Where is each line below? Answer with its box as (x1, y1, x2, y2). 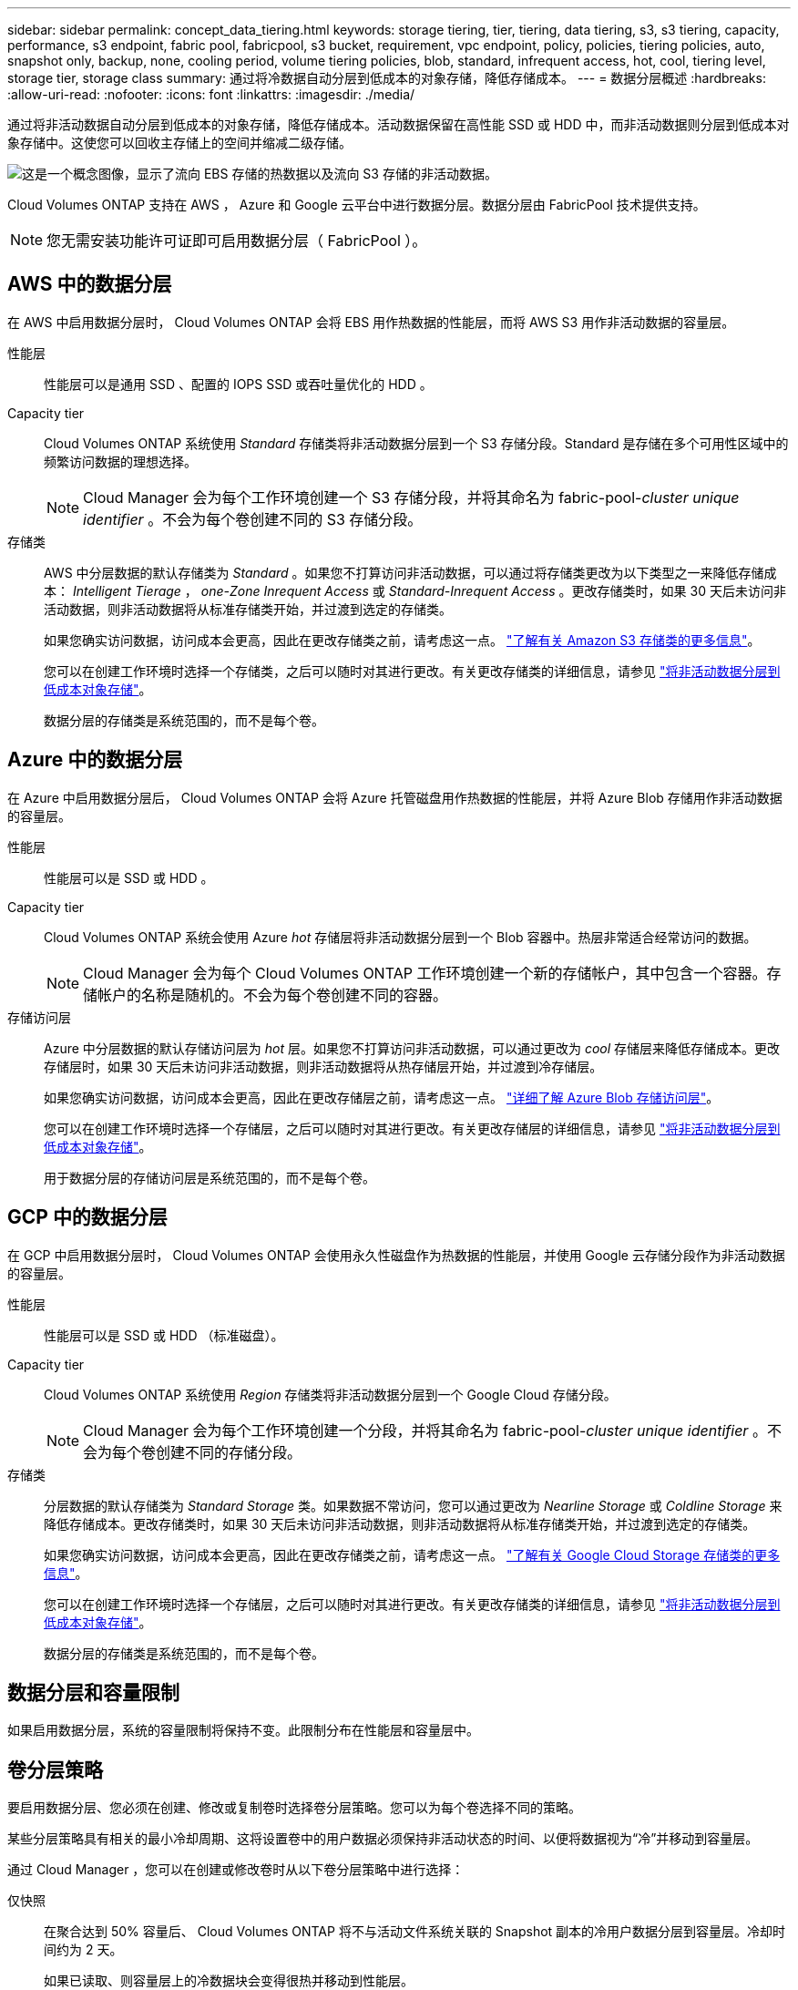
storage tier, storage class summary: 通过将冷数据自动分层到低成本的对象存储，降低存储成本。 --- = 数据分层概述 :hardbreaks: (7, 70, 766, 86)
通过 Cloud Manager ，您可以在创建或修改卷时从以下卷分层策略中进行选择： (7, 1862, 465, 1878)
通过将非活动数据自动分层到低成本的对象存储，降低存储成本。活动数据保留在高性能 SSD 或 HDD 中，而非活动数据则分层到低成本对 (7, 117, 790, 132)
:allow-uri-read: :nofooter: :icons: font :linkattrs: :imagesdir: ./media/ (7, 87, 415, 102)
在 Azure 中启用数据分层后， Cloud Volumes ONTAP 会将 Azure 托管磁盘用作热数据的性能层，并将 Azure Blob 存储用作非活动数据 (7, 789, 783, 805)
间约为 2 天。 (44, 1942, 123, 1958)
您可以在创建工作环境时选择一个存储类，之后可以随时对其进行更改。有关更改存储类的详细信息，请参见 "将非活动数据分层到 (44, 662, 781, 679)
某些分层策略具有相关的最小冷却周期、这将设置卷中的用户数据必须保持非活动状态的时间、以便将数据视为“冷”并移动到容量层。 (7, 1831, 759, 1847)
